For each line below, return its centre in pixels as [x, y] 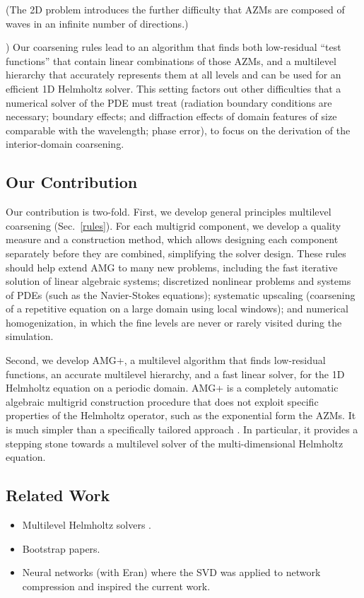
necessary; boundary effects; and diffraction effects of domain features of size [171, 116]
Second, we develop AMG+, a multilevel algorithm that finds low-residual [166, 360]
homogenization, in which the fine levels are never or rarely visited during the [174, 322]
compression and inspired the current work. [116, 586]
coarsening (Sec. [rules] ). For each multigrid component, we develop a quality [174, 225]
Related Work [58, 495]
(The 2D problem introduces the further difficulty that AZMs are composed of [175, 9]
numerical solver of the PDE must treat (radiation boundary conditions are [169, 102]
